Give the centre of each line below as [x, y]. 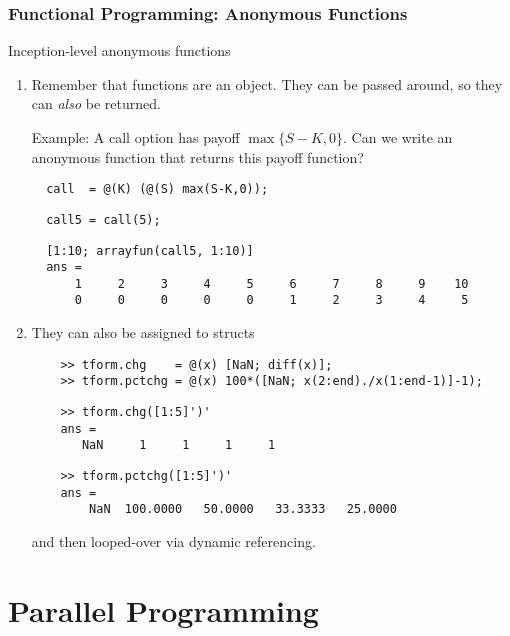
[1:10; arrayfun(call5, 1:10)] [150, 250]
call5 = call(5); [103, 219]
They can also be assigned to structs [143, 332]
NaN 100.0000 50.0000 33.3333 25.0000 [243, 509]
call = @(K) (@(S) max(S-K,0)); [157, 189]
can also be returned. [96, 103]
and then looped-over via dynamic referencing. [173, 540]
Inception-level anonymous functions [119, 50]
